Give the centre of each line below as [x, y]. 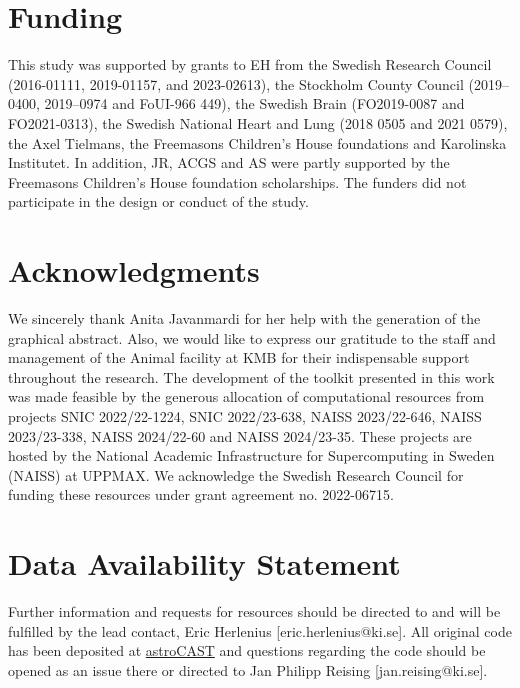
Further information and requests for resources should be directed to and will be [254, 611]
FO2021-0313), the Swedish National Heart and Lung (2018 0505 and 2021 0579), [258, 122]
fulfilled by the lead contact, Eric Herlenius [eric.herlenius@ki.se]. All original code [260, 630]
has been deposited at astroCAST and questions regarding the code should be [247, 650]
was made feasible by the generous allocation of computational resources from [246, 396]
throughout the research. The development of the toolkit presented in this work [251, 376]
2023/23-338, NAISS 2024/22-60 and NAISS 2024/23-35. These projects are [240, 435]
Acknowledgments [134, 270]
